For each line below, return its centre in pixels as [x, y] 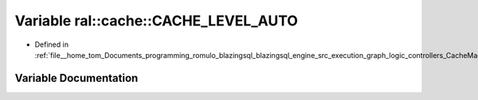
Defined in [52, 44]
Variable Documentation [76, 78]
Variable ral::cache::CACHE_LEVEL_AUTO [157, 21]
